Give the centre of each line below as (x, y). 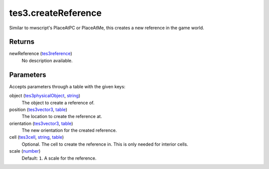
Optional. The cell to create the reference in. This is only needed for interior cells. (105, 144)
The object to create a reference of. (58, 103)
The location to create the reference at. (62, 116)
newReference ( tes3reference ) (41, 54)
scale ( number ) (25, 151)
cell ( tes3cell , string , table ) (37, 137)
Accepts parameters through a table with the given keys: (67, 86)
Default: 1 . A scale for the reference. (59, 158)
